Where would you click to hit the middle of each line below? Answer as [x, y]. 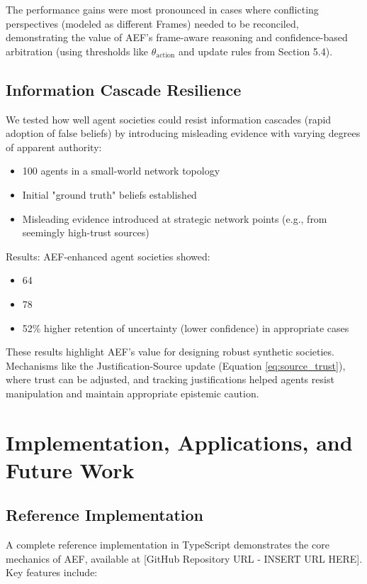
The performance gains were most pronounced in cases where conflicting [162, 9]
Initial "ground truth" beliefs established [109, 194]
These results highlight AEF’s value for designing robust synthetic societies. [170, 352]
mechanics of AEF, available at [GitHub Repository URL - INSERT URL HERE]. [184, 558]
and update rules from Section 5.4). [255, 51]
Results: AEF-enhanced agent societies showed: [108, 256]
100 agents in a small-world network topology [121, 171]
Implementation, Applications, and [179, 442]
